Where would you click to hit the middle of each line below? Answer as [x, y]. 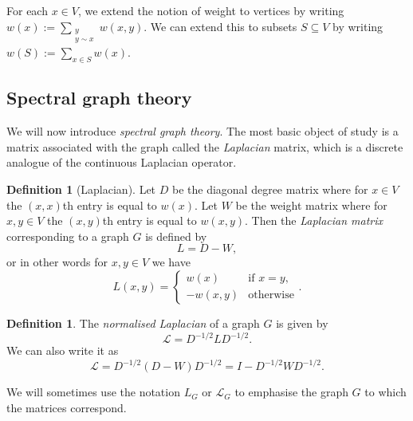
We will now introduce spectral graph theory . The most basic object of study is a [203, 131]
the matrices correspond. [67, 407]
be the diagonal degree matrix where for [270, 189]
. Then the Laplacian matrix [314, 220]
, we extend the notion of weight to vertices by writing [211, 10]
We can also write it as [63, 350]
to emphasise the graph [291, 392]
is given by [302, 323]
